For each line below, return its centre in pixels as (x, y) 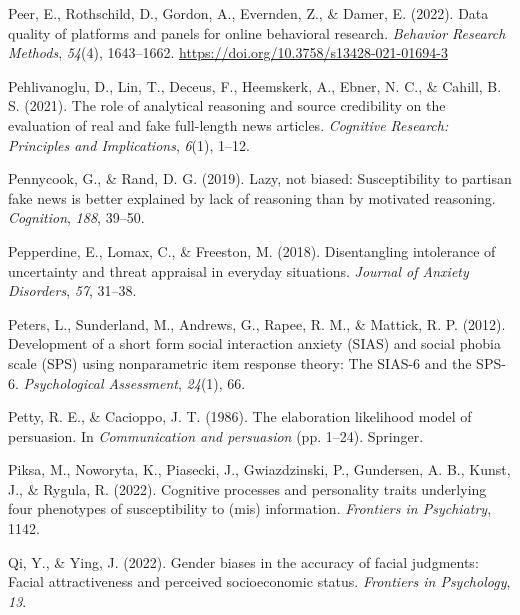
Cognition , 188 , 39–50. (76, 217)
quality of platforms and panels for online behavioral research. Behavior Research (257, 32)
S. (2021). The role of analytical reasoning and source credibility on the (227, 105)
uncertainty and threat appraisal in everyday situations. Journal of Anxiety (238, 270)
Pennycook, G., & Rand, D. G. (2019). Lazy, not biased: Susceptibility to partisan (260, 178)
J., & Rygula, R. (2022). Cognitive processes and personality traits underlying (247, 488)
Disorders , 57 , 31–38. (72, 290)
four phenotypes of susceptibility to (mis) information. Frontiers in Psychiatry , (250, 508)
